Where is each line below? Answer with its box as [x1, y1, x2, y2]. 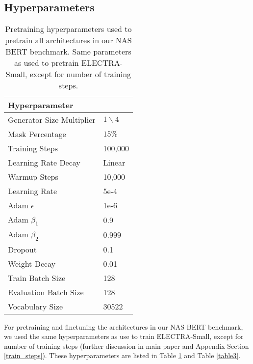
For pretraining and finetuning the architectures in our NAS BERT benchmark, [4, 321, 243, 332]
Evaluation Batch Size [8, 286, 84, 298]
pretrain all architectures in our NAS [5, 34, 132, 46]
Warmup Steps [8, 171, 58, 183]
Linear [103, 157, 126, 168]
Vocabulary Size [8, 300, 63, 312]
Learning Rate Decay [8, 157, 80, 168]
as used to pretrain [14, 57, 79, 69]
